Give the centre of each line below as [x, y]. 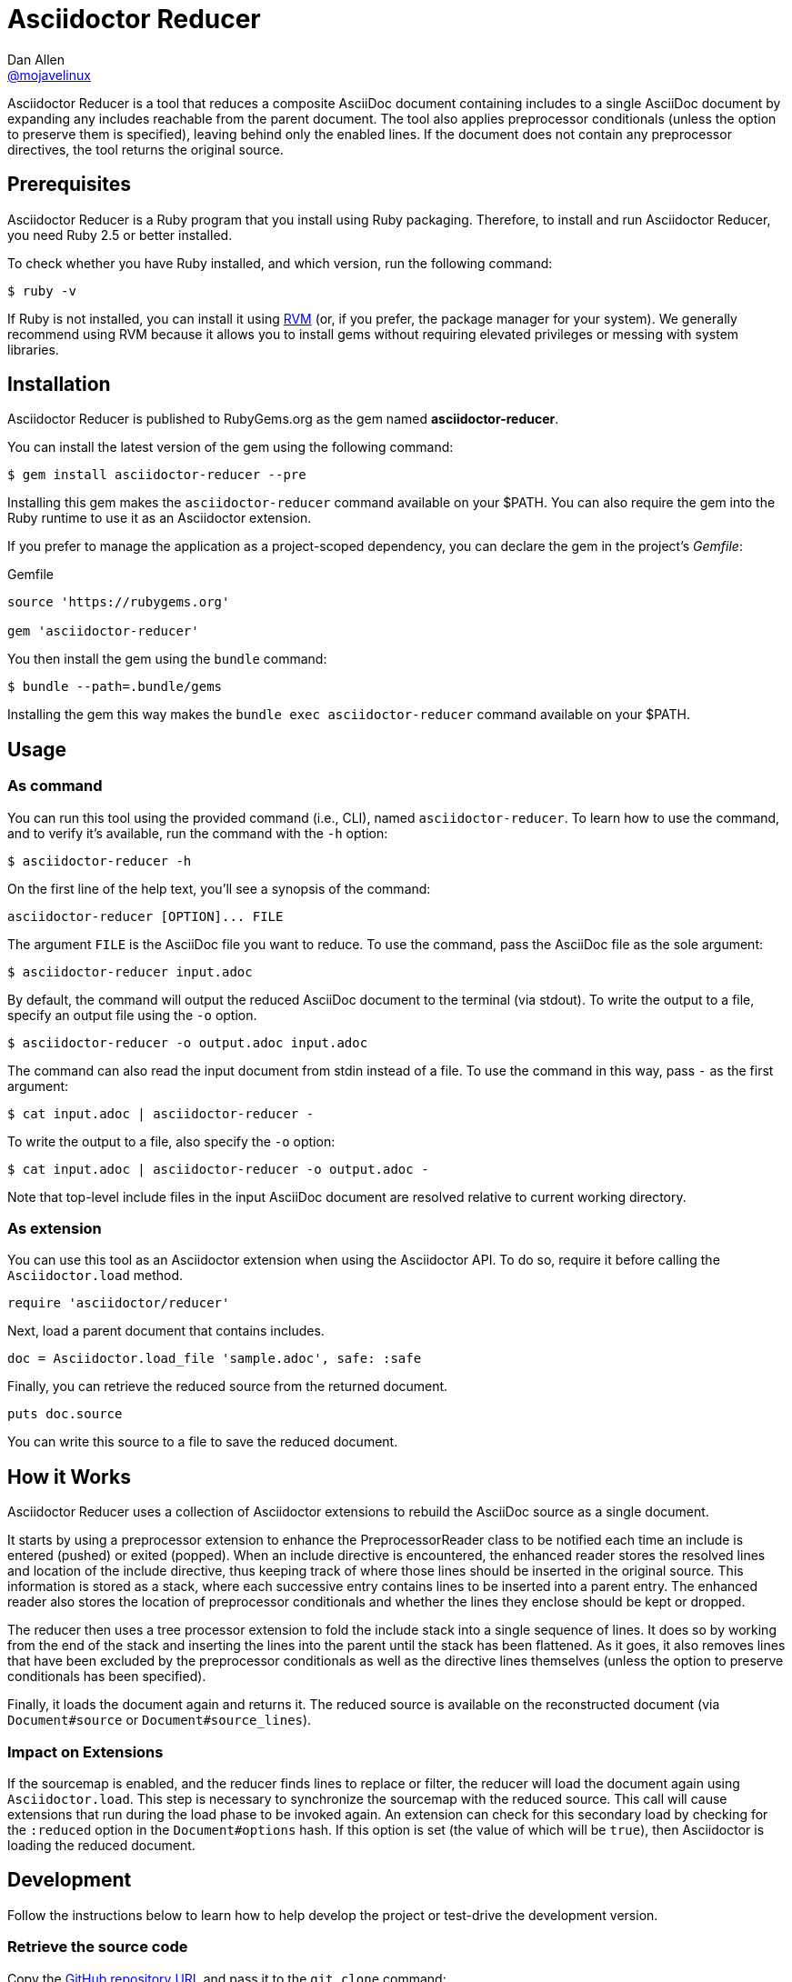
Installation [59, 385]
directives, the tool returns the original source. [145, 149]
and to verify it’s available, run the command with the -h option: [198, 833]
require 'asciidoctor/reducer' [119, 1303]
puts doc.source [65, 1414]
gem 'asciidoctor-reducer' [103, 631]
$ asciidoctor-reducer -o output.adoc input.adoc [188, 1042]
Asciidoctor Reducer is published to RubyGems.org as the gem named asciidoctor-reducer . [283, 419]
